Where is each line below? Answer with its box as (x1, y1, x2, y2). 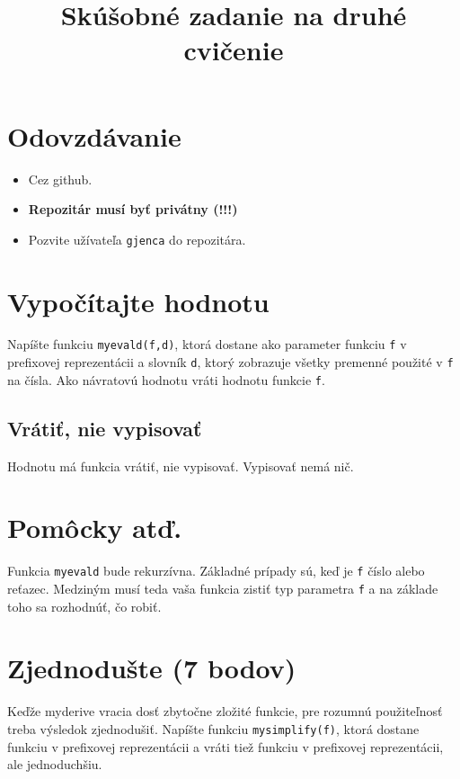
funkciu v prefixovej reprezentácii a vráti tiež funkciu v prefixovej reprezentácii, (7, 737, 444, 756)
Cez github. (28, 169, 93, 188)
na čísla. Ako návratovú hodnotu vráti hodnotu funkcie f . (7, 370, 325, 389)
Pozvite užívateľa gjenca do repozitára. (28, 229, 246, 248)
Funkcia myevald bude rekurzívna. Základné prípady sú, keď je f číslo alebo (7, 561, 425, 580)
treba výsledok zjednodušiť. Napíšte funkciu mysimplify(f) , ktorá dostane (7, 719, 420, 738)
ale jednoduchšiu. (7, 755, 102, 774)
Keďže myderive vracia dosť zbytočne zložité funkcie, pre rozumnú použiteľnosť (7, 702, 443, 721)
